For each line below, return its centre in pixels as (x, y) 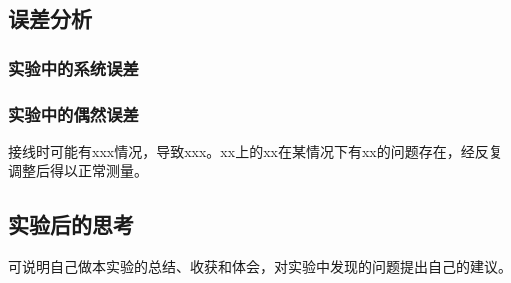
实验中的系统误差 (73, 67)
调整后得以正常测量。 (78, 170)
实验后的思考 (71, 224)
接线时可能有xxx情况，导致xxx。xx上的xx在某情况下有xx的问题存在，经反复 (255, 150)
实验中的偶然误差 (73, 113)
